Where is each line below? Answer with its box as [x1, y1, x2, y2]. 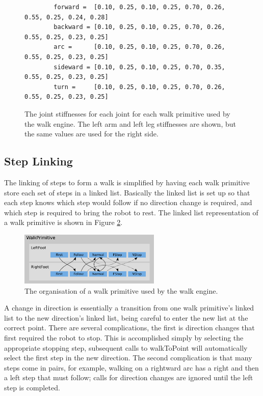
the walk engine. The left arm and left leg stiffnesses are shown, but [24, 118, 236, 129]
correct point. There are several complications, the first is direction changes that [4, 322, 255, 333]
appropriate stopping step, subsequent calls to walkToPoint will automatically [4, 342, 248, 353]
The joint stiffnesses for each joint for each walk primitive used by [24, 108, 230, 119]
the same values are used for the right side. [24, 128, 159, 139]
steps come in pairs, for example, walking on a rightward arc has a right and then [4, 362, 259, 373]
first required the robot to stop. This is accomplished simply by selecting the [4, 332, 244, 343]
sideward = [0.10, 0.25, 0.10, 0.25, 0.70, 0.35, [54, 63, 225, 71]
